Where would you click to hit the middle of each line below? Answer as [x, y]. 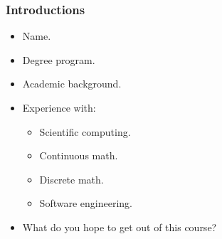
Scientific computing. [85, 131]
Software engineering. [86, 203]
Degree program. [59, 59]
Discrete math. [72, 179]
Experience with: [59, 107]
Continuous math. [79, 155]
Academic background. [72, 84]
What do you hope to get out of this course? [120, 227]
